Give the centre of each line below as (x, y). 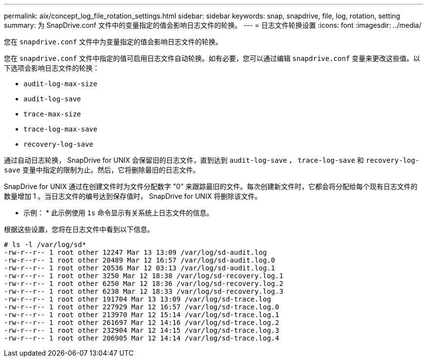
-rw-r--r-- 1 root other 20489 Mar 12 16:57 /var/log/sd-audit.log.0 (140, 260)
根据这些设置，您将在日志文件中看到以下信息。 (79, 229)
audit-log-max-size (60, 84)
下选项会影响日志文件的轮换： (52, 68)
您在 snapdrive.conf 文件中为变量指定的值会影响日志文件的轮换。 (113, 42)
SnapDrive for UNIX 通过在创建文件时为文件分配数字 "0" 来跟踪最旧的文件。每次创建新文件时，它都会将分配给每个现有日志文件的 (211, 186)
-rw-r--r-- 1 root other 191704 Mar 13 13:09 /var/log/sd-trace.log (137, 299)
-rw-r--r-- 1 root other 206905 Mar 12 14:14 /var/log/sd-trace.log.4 (142, 338)
